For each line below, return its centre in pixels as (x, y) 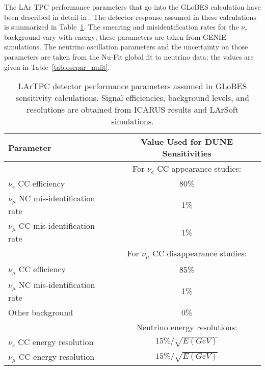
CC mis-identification (57, 226)
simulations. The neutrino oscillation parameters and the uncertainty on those (126, 47)
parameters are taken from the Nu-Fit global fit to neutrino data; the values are (129, 56)
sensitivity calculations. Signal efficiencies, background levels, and (132, 98)
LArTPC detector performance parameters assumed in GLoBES (132, 86)
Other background (41, 312)
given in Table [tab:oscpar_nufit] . (57, 67)
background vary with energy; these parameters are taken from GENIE (115, 36)
